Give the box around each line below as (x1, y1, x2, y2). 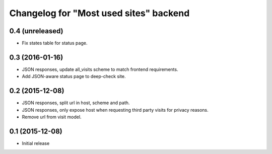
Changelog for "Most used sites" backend (9, 8, 190, 19)
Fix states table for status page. (22, 40, 88, 46)
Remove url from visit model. (22, 114, 82, 120)
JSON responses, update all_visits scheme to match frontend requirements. (22, 66, 178, 72)
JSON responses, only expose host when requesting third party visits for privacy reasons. (22, 107, 209, 113)
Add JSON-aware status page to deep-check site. (22, 73, 126, 80)
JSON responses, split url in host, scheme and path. (22, 100, 130, 106)
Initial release (22, 140, 50, 146)
